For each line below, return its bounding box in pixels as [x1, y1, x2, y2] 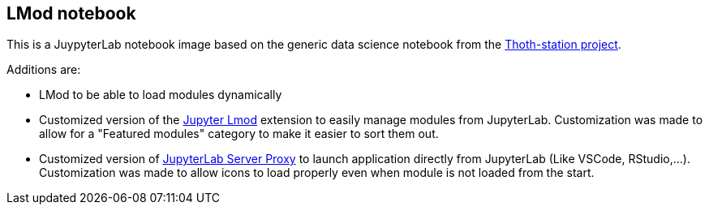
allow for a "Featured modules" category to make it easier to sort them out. [39, 127, 439, 141]
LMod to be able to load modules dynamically [39, 88, 282, 102]
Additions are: [6, 62, 81, 77]
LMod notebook [6, 3, 136, 24]
